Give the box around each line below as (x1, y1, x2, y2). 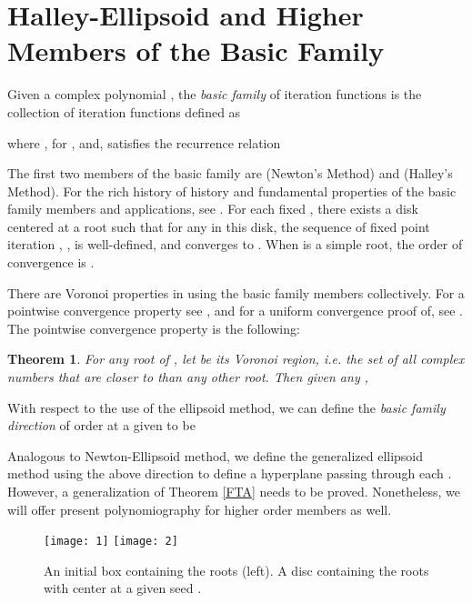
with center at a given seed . (44, 578, 202, 598)
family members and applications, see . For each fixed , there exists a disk (7, 199, 418, 218)
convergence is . (7, 253, 95, 272)
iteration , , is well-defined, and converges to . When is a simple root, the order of (7, 235, 463, 254)
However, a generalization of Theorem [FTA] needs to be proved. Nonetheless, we (7, 482, 460, 500)
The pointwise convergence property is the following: (7, 318, 300, 337)
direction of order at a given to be (7, 416, 196, 435)
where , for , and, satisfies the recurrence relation (7, 133, 281, 152)
